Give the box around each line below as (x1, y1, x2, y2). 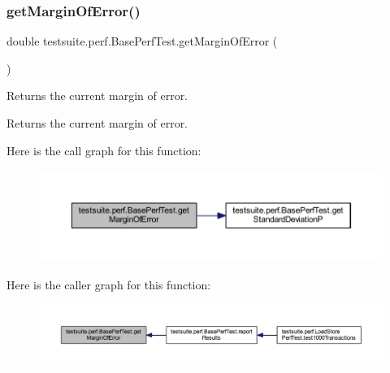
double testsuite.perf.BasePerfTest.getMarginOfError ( (6, 33, 278, 50)
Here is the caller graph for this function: (6, 275, 211, 293)
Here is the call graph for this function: (6, 141, 201, 158)
